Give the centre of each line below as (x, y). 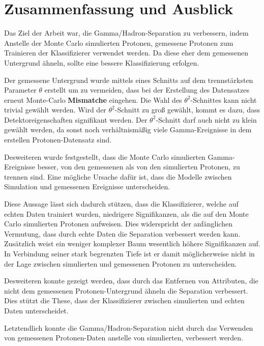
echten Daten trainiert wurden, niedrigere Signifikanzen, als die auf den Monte (126, 213)
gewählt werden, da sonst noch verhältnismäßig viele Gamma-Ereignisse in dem (128, 129)
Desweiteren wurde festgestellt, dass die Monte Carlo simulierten (105, 156)
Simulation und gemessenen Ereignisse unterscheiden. (87, 186)
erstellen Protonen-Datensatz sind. (58, 140)
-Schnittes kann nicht (224, 99)
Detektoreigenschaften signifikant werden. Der (76, 119)
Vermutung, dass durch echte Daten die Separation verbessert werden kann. (122, 233)
